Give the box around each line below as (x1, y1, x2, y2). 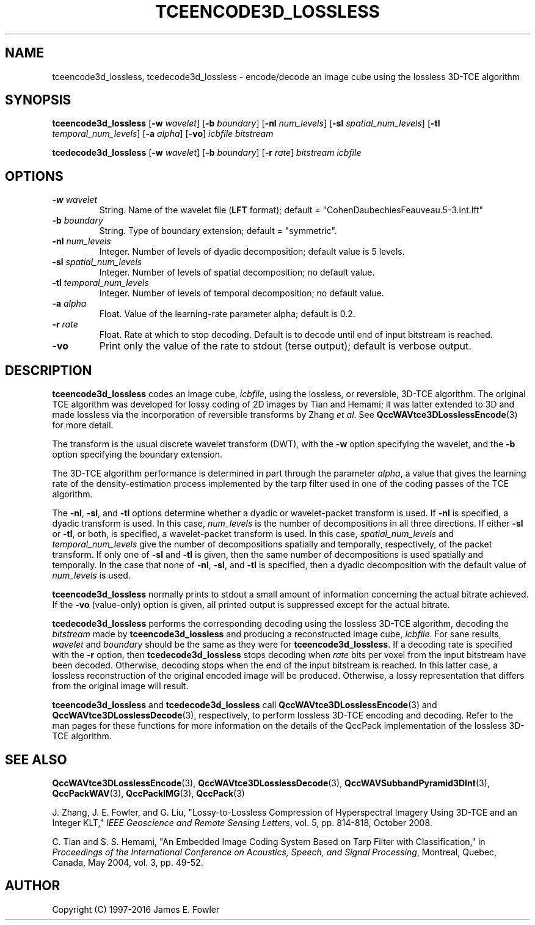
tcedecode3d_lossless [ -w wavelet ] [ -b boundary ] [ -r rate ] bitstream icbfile (52, 147, 362, 158)
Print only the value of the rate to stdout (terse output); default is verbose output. (99, 340, 471, 353)
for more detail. (52, 420, 114, 431)
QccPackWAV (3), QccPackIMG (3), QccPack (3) (52, 788, 245, 799)
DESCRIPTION (5, 362, 92, 378)
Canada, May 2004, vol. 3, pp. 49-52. (52, 857, 203, 868)
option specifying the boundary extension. (52, 449, 223, 460)
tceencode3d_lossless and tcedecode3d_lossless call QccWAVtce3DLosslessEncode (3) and (52, 700, 437, 711)
